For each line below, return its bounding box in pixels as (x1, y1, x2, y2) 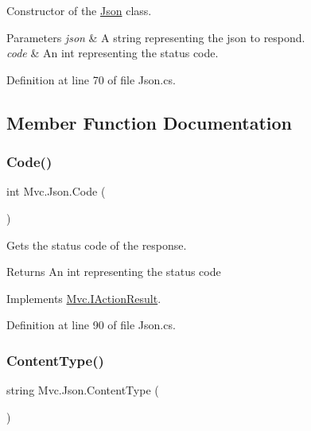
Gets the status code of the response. (6, 236, 187, 253)
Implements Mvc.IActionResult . (6, 289, 161, 306)
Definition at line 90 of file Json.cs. (6, 316, 176, 333)
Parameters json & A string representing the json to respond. (6, 29, 305, 45)
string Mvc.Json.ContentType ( (6, 382, 159, 398)
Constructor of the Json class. (6, 2, 152, 18)
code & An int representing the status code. (6, 45, 219, 61)
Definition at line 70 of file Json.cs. (6, 71, 176, 87)
